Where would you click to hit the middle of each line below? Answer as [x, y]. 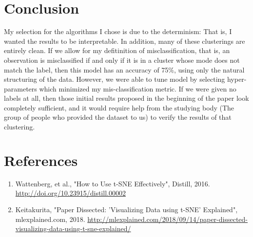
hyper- [237, 79]
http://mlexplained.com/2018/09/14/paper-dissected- [168, 219]
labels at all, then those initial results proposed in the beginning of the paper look [126, 98]
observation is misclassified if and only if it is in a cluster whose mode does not [122, 60]
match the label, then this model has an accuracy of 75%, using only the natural [124, 69]
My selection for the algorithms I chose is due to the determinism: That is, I [118, 31]
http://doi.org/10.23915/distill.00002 [70, 193]
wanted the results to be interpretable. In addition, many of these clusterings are [125, 41]
